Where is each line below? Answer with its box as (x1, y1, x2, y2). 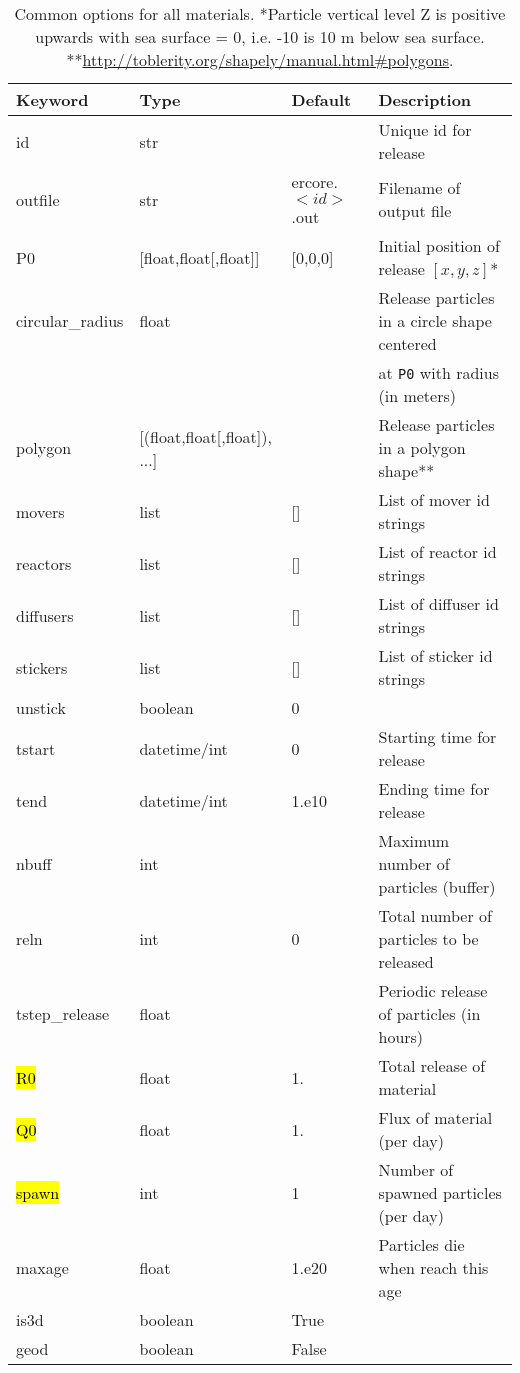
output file (378, 199, 452, 222)
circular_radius (16, 309, 124, 332)
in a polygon (378, 436, 466, 459)
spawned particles (378, 1181, 502, 1204)
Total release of (378, 1054, 486, 1077)
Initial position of (378, 234, 500, 257)
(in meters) (378, 384, 456, 407)
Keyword (16, 88, 89, 111)
